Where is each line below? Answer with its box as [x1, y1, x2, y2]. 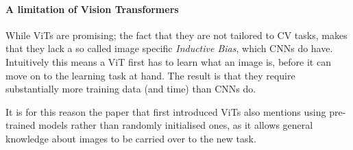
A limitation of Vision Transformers [5, 1, 179, 16]
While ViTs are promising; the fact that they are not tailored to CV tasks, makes [5, 27, 348, 42]
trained [5, 118, 36, 132]
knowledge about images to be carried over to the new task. [5, 131, 256, 145]
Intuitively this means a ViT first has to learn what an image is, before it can [5, 54, 331, 68]
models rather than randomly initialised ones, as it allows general [38, 118, 313, 132]
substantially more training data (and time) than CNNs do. [5, 82, 256, 96]
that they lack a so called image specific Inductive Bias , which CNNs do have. [5, 41, 333, 55]
